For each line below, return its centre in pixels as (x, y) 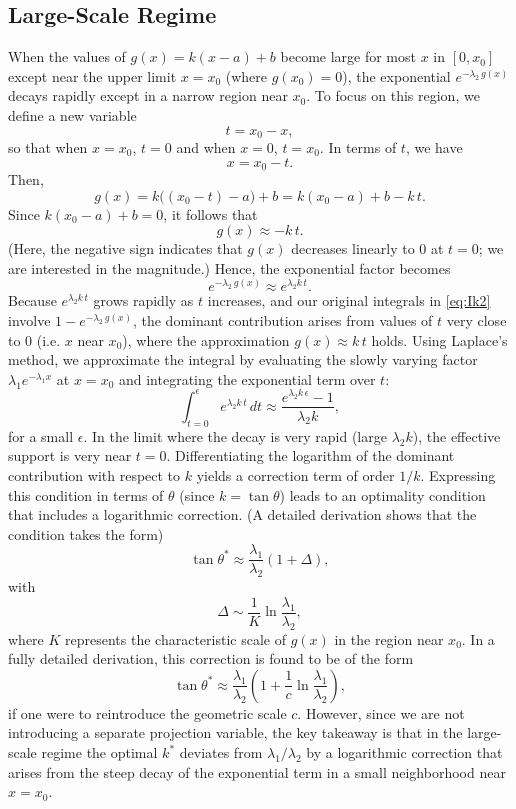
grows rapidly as (143, 300)
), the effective (456, 435)
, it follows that (210, 213)
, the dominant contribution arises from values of (282, 320)
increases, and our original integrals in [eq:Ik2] (349, 300)
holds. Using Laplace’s (439, 339)
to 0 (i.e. (34, 339)
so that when (48, 147)
